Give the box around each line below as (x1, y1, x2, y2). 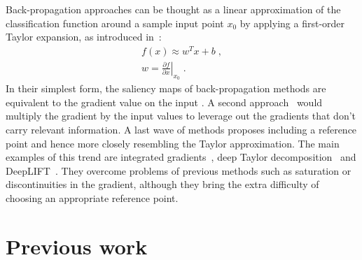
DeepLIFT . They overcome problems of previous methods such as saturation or (6, 163, 351, 178)
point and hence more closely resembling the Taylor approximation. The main (6, 136, 340, 150)
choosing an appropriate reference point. (6, 190, 179, 205)
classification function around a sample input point (6, 15, 224, 30)
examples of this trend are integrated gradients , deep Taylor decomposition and (6, 150, 356, 164)
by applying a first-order (239, 15, 345, 30)
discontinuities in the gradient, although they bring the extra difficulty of (6, 177, 319, 192)
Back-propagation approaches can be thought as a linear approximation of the (6, 2, 341, 16)
